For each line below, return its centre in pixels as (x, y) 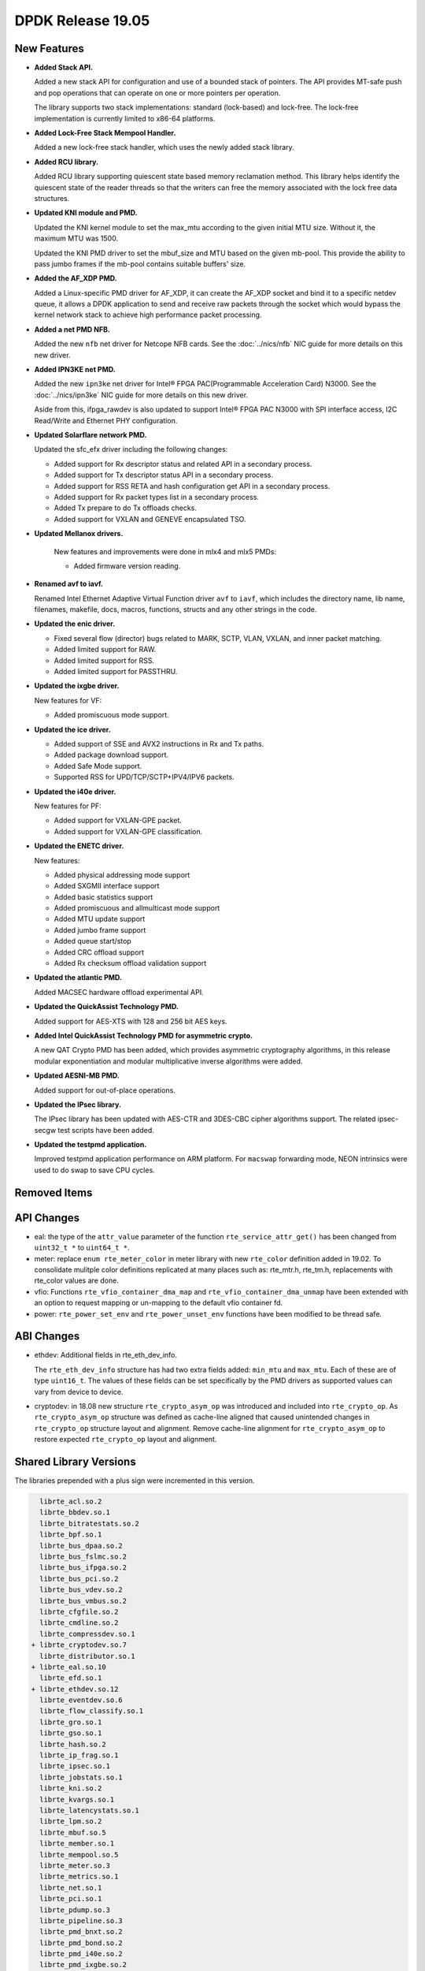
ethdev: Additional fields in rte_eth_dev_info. (105, 1355)
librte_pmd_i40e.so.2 (81, 1954)
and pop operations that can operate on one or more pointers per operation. (157, 93)
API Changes (47, 1218)
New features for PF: (68, 806)
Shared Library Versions (76, 1461)
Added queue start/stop (92, 941)
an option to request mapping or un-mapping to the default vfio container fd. (159, 1303)
